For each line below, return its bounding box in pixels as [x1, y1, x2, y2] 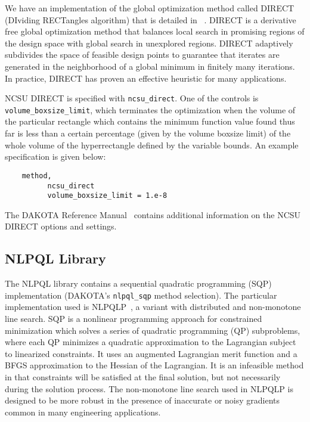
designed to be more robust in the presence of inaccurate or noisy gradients [5, 394, 280, 407]
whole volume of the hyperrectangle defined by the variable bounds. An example [5, 138, 299, 151]
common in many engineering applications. [5, 405, 161, 418]
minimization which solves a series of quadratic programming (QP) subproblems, [5, 324, 300, 336]
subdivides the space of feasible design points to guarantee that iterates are [5, 48, 280, 61]
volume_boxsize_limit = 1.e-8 [47, 191, 168, 200]
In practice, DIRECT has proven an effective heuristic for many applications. [5, 72, 287, 84]
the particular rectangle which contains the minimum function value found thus [5, 115, 295, 128]
